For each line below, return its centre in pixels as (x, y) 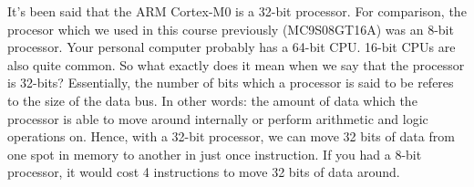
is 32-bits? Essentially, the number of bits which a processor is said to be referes (231, 83)
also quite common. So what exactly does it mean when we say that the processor (236, 64)
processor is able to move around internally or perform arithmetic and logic (218, 118)
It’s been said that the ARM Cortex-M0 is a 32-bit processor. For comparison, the (237, 11)
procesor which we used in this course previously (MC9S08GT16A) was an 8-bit (231, 29)
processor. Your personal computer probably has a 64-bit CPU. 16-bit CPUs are (232, 47)
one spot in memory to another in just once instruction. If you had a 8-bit (215, 154)
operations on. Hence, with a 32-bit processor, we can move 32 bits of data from (231, 136)
